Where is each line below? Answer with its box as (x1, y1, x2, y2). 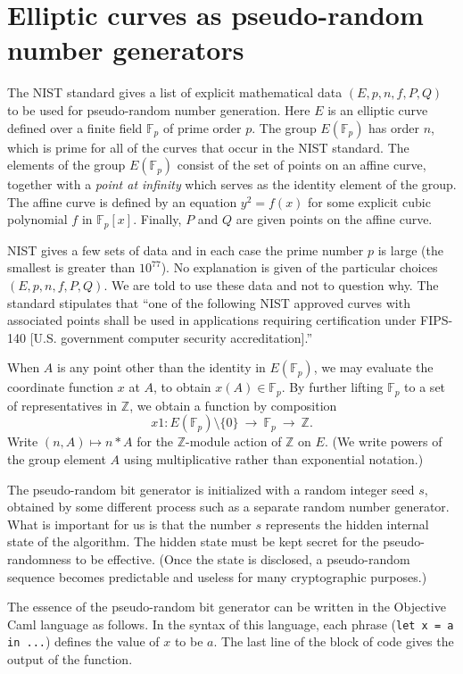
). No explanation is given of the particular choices (161, 258, 438, 277)
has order (368, 118, 420, 137)
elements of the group (7, 155, 126, 174)
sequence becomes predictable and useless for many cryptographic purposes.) (7, 567, 427, 586)
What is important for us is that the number (7, 514, 252, 533)
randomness (7, 549, 71, 568)
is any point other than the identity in (57, 358, 266, 377)
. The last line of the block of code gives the (213, 632, 454, 651)
